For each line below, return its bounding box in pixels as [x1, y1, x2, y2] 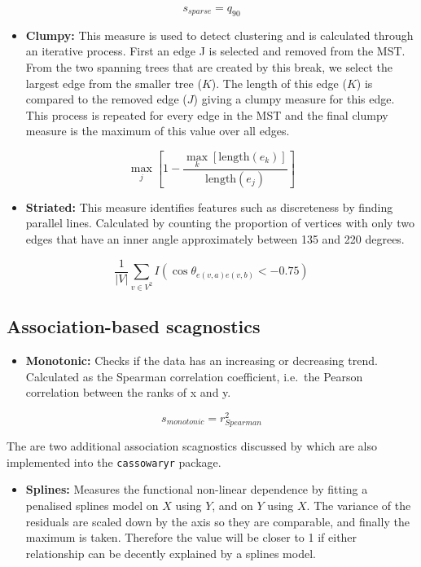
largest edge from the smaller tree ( [25, 74, 202, 91]
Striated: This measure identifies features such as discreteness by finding [25, 198, 393, 215]
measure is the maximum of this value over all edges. [25, 122, 290, 139]
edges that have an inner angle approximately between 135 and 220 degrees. [25, 231, 405, 248]
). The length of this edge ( [211, 74, 347, 91]
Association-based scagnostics [7, 314, 261, 339]
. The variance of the [306, 497, 411, 514]
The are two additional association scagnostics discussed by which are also [7, 437, 377, 455]
